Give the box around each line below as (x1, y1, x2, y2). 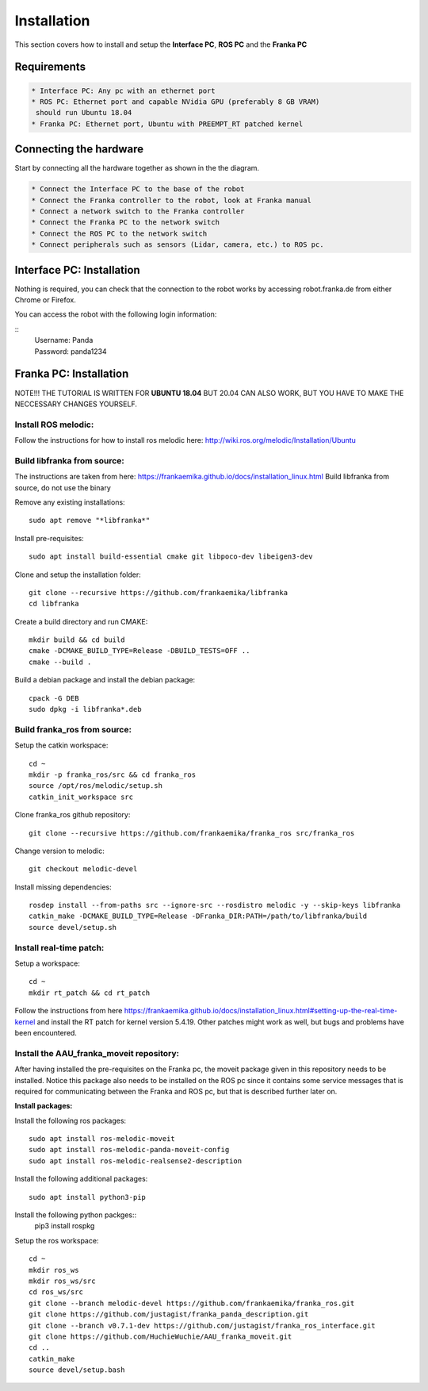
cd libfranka (29, 599, 79, 609)
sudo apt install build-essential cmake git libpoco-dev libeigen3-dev (29, 552, 313, 561)
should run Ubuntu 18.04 (36, 108, 132, 117)
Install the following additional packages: (14, 1174, 148, 1184)
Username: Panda (34, 336, 94, 345)
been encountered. (14, 1028, 77, 1037)
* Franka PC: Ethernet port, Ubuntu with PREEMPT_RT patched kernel (31, 119, 304, 129)
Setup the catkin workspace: (14, 740, 109, 750)
